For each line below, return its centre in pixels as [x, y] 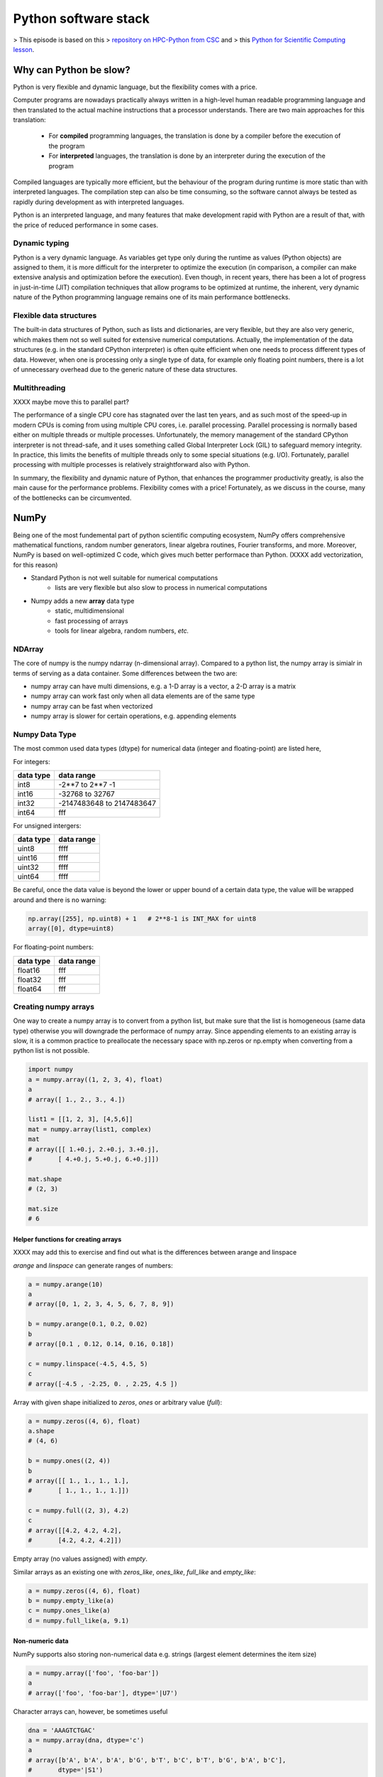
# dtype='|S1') [66, 1770]
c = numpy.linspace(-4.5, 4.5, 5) [88, 1364]
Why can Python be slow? [72, 70]
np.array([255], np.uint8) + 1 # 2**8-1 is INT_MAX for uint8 [142, 918]
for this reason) [35, 564]
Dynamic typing [41, 243]
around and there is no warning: [60, 900]
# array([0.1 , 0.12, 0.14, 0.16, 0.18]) [101, 1344]
